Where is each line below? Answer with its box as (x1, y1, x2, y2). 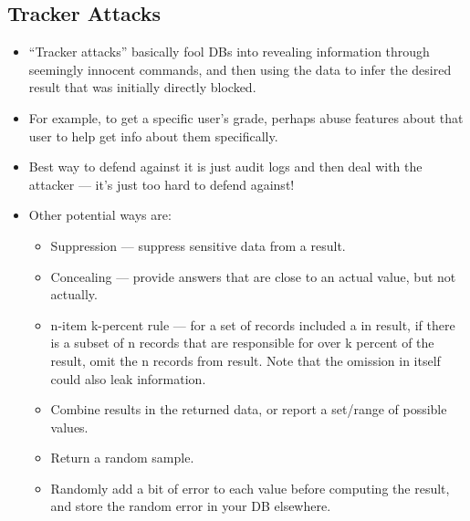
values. (50, 417, 89, 436)
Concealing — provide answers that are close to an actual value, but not (50, 266, 456, 286)
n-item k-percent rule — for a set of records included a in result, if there (50, 315, 455, 334)
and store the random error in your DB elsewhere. (50, 496, 331, 516)
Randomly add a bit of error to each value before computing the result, (50, 478, 450, 497)
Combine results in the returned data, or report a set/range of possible (50, 400, 447, 419)
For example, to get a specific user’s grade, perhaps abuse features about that (28, 108, 464, 127)
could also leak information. (50, 369, 206, 388)
